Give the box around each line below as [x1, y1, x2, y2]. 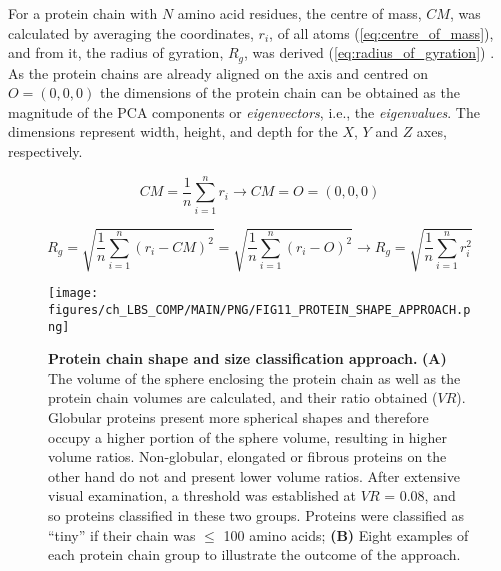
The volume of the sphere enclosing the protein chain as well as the [48, 367, 461, 388]
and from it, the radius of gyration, [8, 42, 224, 63]
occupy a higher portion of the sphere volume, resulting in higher [48, 426, 447, 447]
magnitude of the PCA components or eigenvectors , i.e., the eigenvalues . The [8, 101, 480, 122]
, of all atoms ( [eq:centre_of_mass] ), [269, 22, 494, 43]
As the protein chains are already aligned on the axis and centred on [8, 62, 428, 83]
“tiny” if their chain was [48, 524, 196, 545]
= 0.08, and [384, 485, 456, 506]
